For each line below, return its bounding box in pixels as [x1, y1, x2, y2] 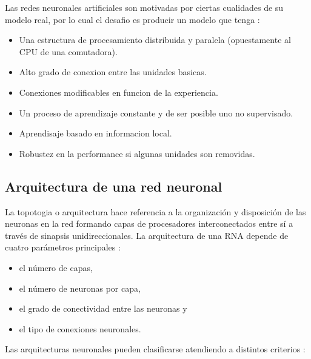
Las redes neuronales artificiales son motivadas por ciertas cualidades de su [5, 1, 284, 13]
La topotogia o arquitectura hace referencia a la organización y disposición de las [5, 205, 306, 218]
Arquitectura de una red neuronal [5, 176, 222, 195]
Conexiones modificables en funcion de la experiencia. [19, 86, 218, 98]
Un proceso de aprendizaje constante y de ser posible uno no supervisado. [19, 106, 293, 119]
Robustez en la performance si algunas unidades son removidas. [19, 147, 255, 159]
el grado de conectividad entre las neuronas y [19, 302, 187, 315]
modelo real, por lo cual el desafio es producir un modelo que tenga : [5, 13, 260, 25]
